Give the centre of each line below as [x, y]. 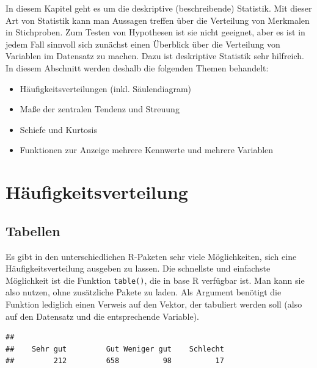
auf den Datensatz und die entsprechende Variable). [103, 316]
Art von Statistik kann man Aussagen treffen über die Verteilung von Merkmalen [158, 20]
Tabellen [33, 230]
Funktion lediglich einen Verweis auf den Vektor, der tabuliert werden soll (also [154, 304]
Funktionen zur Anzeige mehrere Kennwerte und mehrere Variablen [147, 150]
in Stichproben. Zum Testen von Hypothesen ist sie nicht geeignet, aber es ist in [155, 32]
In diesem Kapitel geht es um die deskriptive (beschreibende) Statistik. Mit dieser [159, 8]
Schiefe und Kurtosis [59, 129]
